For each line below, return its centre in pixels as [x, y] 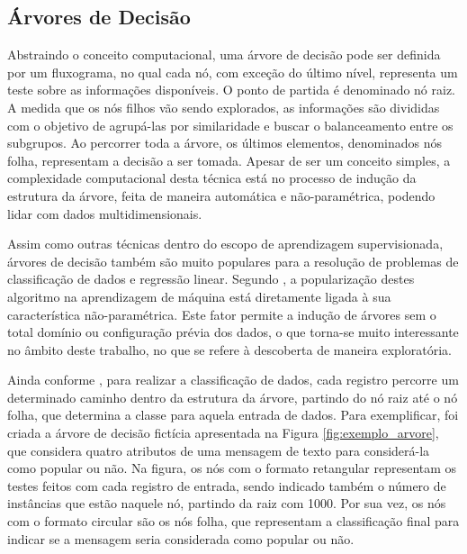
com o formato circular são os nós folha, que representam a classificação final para [233, 521]
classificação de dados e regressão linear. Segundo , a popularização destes [211, 279]
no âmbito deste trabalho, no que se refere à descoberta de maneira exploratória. [229, 349]
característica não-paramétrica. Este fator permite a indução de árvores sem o [222, 314]
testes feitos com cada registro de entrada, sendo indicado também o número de [227, 485]
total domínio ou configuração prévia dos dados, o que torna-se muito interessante [233, 332]
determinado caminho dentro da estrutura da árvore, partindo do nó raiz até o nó [233, 397]
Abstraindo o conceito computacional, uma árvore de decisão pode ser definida [224, 54]
